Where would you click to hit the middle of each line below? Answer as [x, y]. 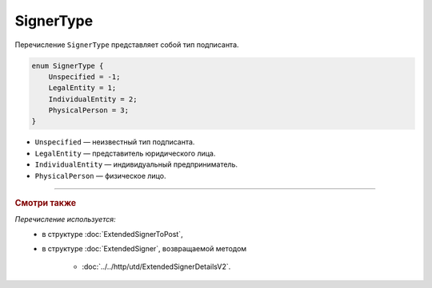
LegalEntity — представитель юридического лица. [125, 153]
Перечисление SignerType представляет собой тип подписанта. [127, 45]
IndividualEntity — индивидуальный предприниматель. [136, 164]
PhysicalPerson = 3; [89, 110]
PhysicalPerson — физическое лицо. [100, 176]
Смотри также [46, 203]
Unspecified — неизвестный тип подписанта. [115, 142]
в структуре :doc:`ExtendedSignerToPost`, [112, 234]
